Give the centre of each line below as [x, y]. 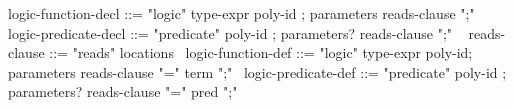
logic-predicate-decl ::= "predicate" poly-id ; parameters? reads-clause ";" [230, 32]
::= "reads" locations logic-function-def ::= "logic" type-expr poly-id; [261, 52]
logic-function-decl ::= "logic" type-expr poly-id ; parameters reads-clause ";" [241, 13]
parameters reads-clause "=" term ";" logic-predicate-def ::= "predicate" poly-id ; [257, 71]
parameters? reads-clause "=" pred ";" [123, 91]
